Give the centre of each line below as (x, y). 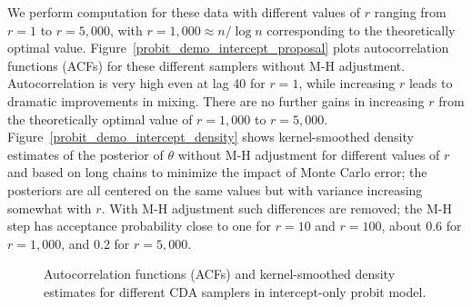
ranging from (410, 12)
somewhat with (50, 208)
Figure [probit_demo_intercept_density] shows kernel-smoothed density (211, 137)
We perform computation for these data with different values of (184, 12)
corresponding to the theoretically (361, 30)
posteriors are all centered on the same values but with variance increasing (215, 189)
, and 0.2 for (95, 243)
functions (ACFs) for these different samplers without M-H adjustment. (206, 65)
